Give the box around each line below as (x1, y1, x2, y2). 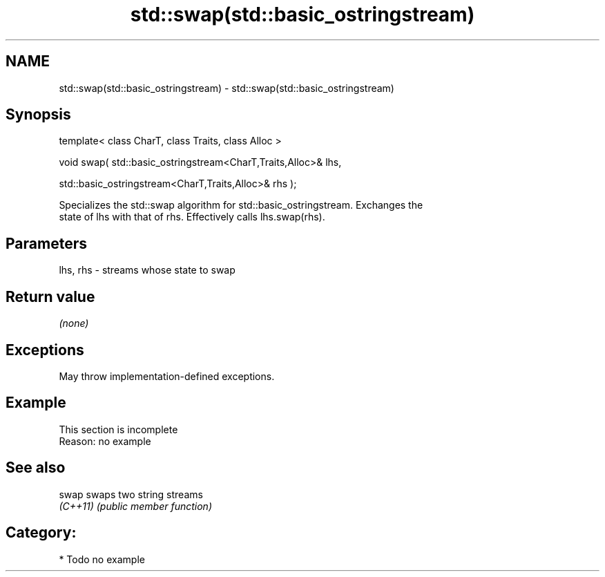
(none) (59, 317, 89, 330)
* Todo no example (59, 553, 145, 565)
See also (6, 459, 66, 477)
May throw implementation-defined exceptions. (59, 370, 275, 382)
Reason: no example (59, 435, 151, 447)
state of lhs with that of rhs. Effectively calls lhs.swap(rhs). (59, 211, 325, 223)
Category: (6, 524, 77, 542)
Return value (6, 287, 95, 305)
